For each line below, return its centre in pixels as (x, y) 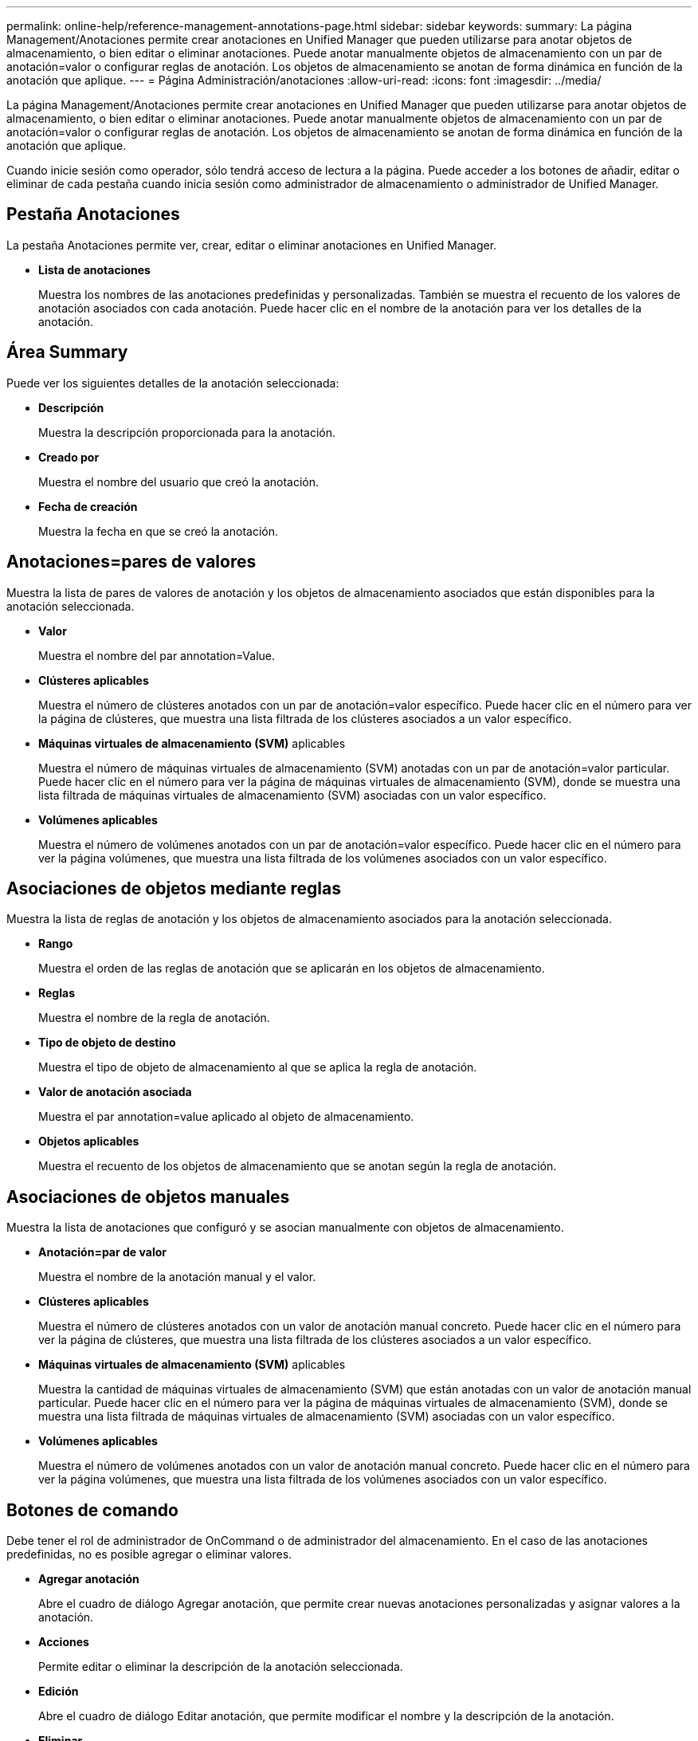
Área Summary (67, 352)
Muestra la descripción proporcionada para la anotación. (187, 432)
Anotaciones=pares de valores (131, 562)
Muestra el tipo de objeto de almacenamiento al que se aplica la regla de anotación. (258, 1067)
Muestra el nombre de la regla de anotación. (154, 1018)
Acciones (64, 1642)
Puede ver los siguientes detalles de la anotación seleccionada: (173, 383)
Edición (59, 1692)
